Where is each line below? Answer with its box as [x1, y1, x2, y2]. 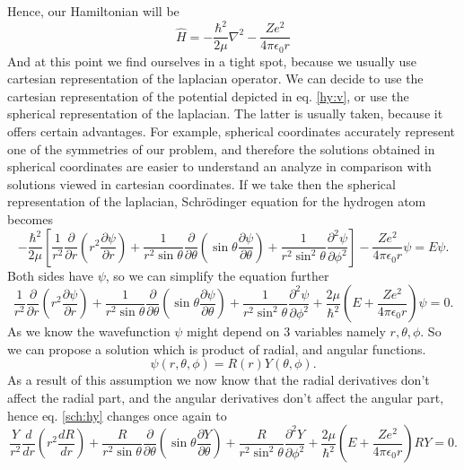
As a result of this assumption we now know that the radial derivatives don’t [7, 370, 430, 389]
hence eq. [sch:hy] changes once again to [7, 405, 227, 424]
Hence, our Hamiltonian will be [7, 2, 179, 20]
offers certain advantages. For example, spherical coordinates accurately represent [7, 121, 456, 140]
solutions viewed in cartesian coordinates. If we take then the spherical [7, 174, 396, 193]
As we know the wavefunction [7, 322, 171, 341]
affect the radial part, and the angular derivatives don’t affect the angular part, [7, 387, 444, 406]
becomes [7, 209, 54, 228]
